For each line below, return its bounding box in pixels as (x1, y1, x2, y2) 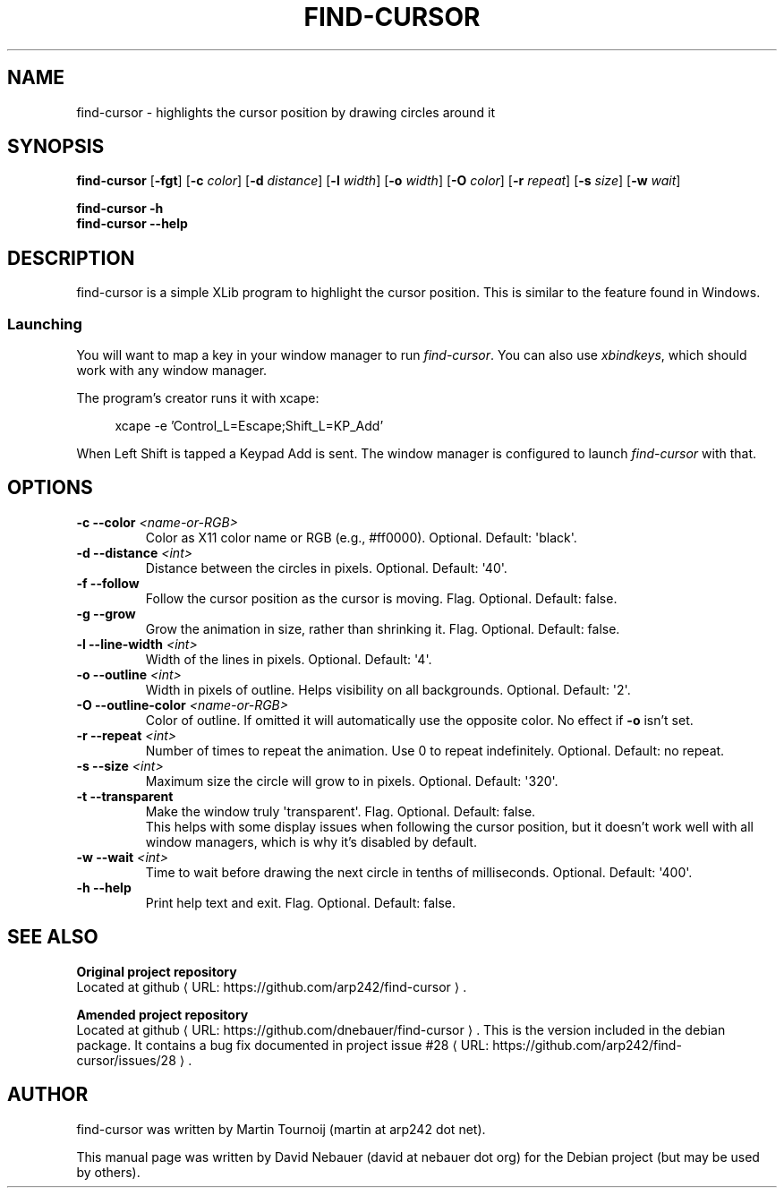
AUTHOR (7, 1083, 89, 1106)
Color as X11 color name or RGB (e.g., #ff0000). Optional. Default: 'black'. (145, 529, 577, 545)
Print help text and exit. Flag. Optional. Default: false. (145, 894, 456, 910)
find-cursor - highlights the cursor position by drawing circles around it (76, 104, 496, 120)
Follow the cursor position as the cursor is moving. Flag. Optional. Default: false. (145, 590, 618, 606)
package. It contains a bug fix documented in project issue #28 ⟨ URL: (76, 1037, 490, 1053)
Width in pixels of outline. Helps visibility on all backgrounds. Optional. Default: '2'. (145, 681, 631, 697)
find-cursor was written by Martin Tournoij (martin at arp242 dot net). (76, 1121, 486, 1137)
